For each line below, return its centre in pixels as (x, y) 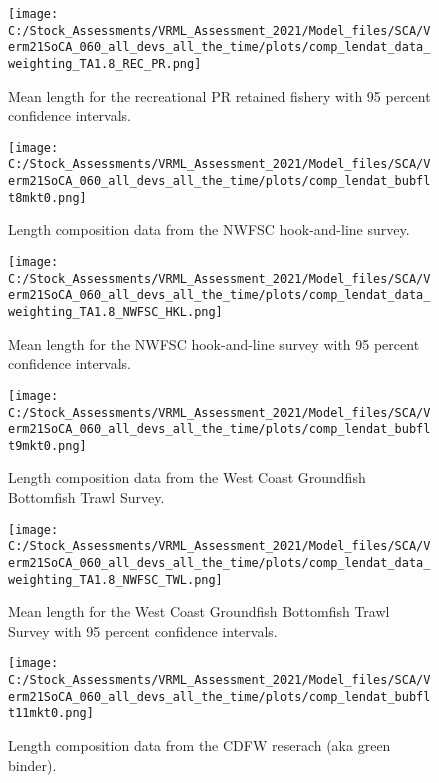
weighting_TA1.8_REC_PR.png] (105, 63)
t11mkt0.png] (51, 713)
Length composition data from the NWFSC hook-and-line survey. (209, 229)
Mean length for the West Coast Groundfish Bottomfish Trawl (199, 611)
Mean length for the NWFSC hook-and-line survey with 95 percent (214, 343)
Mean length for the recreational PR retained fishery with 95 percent (219, 95)
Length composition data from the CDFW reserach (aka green (199, 745)
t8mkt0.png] (47, 197)
